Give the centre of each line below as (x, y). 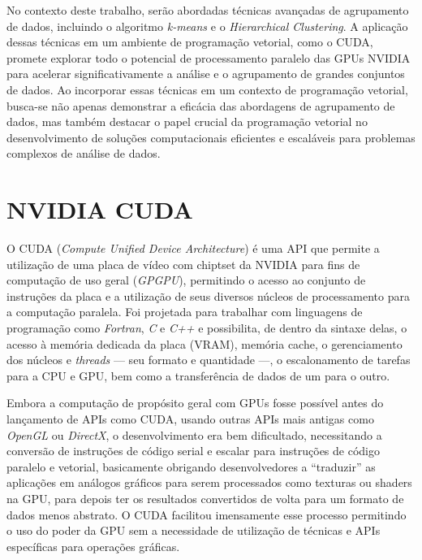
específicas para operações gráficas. (93, 546)
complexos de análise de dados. (84, 153)
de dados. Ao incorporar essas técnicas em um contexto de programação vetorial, (207, 89)
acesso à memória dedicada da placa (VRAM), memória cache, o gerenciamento (205, 343)
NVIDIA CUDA (100, 209)
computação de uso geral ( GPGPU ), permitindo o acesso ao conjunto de (186, 280)
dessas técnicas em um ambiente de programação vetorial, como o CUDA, (190, 42)
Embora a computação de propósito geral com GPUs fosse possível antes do (195, 403)
